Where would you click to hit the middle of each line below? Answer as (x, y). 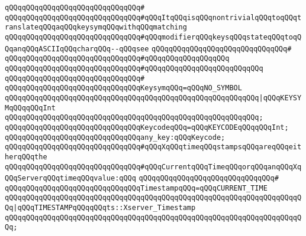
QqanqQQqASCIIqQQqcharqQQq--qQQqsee (77, 49)
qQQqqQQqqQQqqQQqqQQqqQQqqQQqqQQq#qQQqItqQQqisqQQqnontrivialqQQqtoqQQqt (153, 17)
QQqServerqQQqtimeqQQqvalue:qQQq (70, 178)
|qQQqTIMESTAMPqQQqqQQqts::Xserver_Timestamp (104, 208)
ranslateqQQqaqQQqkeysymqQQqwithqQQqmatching (96, 27)
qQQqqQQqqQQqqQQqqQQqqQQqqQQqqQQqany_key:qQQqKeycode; (115, 137)
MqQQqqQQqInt (30, 108)
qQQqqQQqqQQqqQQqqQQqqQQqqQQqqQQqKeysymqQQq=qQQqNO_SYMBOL (123, 88)
